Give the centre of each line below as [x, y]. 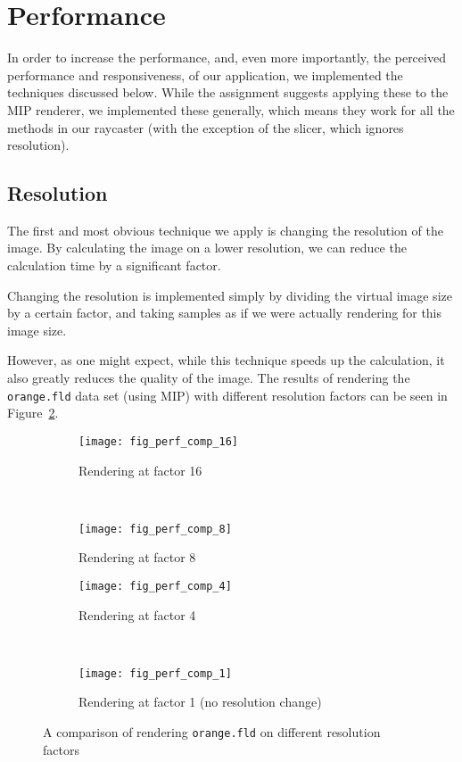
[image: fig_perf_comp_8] [155, 529]
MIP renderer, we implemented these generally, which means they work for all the [231, 109]
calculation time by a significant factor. [114, 265]
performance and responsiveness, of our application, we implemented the [205, 75]
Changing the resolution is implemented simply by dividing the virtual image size [230, 295]
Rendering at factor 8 [137, 557]
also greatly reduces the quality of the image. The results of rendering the [209, 378]
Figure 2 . [33, 413]
